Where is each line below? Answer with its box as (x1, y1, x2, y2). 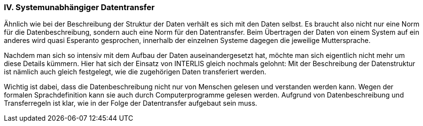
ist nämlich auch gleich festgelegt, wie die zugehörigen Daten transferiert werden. (4, 68, 266, 76)
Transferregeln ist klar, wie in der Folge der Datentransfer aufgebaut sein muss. (4, 99, 258, 108)
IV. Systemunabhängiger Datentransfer (4, 2, 155, 12)
